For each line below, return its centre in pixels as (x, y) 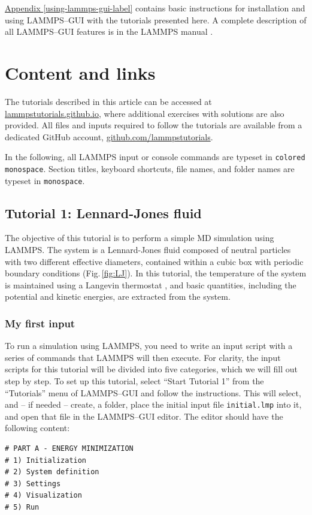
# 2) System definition (52, 472)
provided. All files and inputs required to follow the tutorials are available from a (154, 125)
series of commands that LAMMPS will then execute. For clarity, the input (143, 357)
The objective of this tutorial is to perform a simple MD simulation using (140, 238)
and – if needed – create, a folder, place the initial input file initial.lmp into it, (153, 404)
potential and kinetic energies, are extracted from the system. (118, 296)
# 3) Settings (33, 484)
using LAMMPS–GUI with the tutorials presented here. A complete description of (156, 19)
